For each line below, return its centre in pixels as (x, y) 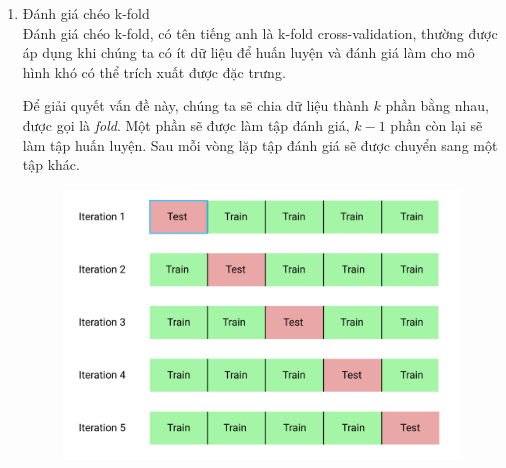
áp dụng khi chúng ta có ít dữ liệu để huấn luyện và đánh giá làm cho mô (248, 52)
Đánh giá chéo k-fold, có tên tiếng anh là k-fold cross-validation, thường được (260, 32)
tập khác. (51, 164)
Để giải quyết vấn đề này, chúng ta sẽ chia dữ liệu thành (195, 105)
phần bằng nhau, (437, 105)
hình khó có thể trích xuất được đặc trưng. (154, 71)
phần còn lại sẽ (436, 124)
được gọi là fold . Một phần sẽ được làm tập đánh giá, (186, 124)
